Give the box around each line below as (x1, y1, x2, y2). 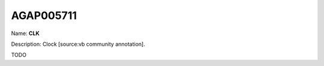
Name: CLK (11, 30, 40, 37)
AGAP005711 (11, 9, 77, 22)
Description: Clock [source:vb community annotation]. (11, 40, 145, 48)
